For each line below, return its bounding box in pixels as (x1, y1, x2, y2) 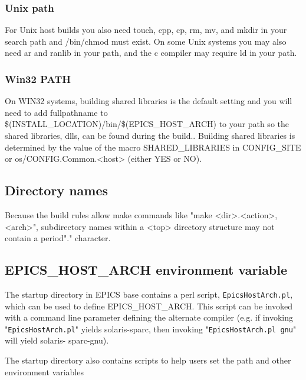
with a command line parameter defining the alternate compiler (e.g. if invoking (5, 311, 294, 324)
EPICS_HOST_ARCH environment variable (5, 261, 288, 279)
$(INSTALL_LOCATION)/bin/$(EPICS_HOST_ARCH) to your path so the (5, 118, 289, 130)
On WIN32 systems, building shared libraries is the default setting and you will (5, 95, 292, 107)
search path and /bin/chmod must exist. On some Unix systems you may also (5, 35, 287, 47)
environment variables (5, 365, 84, 378)
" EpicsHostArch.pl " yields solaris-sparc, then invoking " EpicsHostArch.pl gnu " (5, 322, 297, 335)
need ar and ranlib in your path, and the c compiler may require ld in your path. (5, 46, 297, 59)
